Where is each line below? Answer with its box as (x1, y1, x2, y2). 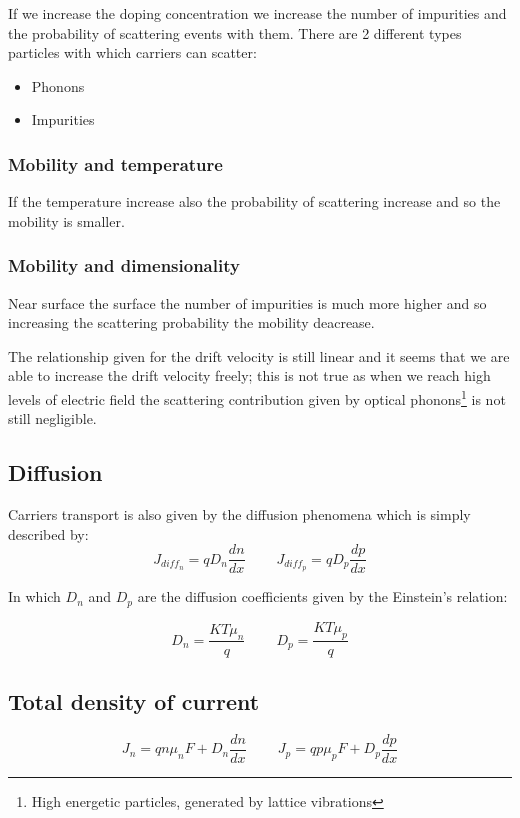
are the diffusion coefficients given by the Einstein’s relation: (137, 586, 508, 607)
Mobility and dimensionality (8, 253, 240, 278)
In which (8, 586, 61, 607)
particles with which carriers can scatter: (8, 42, 257, 63)
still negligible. (8, 408, 97, 429)
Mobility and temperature (8, 151, 223, 176)
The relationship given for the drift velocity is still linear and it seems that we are (8, 345, 510, 366)
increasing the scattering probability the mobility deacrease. (8, 312, 375, 333)
